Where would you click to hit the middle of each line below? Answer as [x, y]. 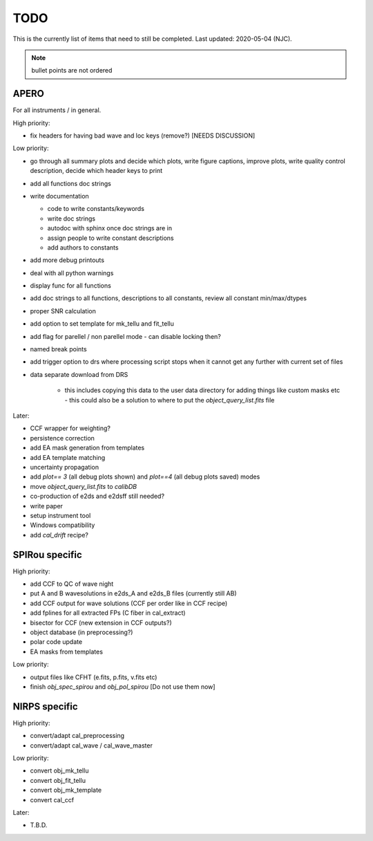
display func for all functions [71, 286]
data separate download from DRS [79, 374]
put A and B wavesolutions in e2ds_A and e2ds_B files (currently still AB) [133, 593]
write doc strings [71, 219]
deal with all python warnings [72, 272]
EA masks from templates [67, 651]
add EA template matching [68, 457]
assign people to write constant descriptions [111, 238]
